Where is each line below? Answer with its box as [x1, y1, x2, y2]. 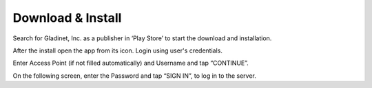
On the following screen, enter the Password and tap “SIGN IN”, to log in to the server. [12, 72, 256, 80]
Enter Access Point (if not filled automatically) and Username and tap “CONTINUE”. [12, 59, 249, 68]
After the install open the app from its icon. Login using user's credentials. [12, 46, 223, 55]
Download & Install [12, 10, 122, 25]
